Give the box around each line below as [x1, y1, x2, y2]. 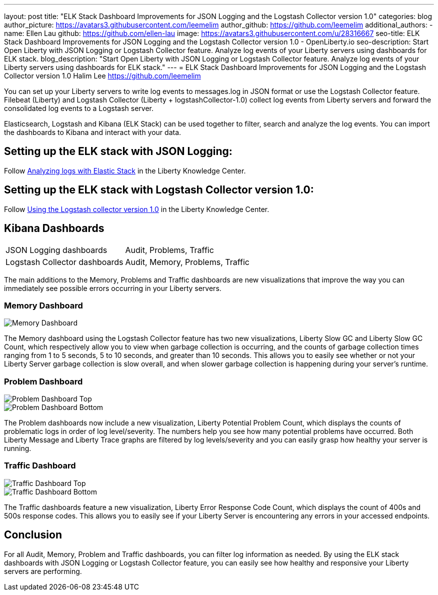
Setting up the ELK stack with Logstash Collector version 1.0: [4, 183, 314, 196]
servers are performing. [4, 566, 82, 575]
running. [4, 444, 31, 453]
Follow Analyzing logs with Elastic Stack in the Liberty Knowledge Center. [4, 166, 246, 175]
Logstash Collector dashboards [5, 256, 123, 267]
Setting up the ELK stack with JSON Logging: [4, 145, 232, 158]
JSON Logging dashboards [5, 244, 107, 255]
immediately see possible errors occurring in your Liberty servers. [4, 283, 221, 292]
